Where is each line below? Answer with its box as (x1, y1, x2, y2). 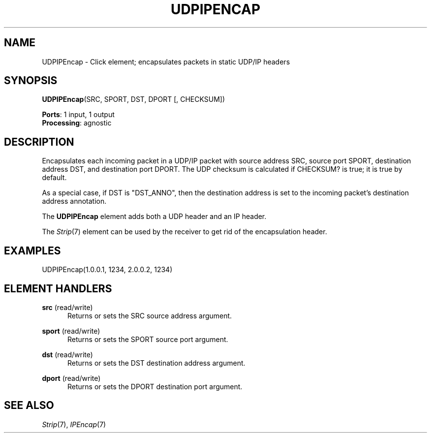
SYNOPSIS (4, 74, 58, 87)
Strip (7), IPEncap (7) (42, 420, 106, 429)
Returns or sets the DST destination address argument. (67, 358, 246, 367)
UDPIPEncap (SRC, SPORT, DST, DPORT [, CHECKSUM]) (42, 95, 225, 104)
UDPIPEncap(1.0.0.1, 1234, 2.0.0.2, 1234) (42, 265, 173, 274)
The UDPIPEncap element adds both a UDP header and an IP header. (42, 212, 267, 221)
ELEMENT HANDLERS (4, 282, 112, 295)
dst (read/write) (42, 350, 93, 359)
